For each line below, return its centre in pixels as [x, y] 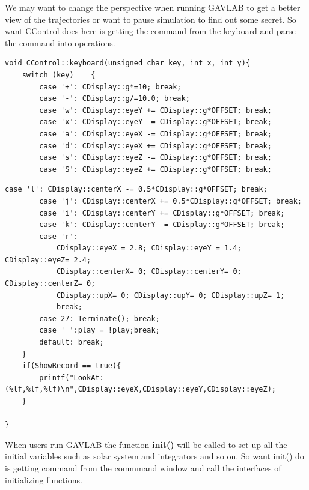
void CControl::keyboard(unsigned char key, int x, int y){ [128, 63]
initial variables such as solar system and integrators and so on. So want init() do [154, 456]
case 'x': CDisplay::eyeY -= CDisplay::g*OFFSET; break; [155, 122]
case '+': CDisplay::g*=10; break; [110, 87]
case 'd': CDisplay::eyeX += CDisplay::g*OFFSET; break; [155, 146]
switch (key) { [59, 75]
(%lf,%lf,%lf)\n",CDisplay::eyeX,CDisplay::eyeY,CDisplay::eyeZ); [141, 389]
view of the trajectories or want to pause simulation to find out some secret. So [151, 19]
